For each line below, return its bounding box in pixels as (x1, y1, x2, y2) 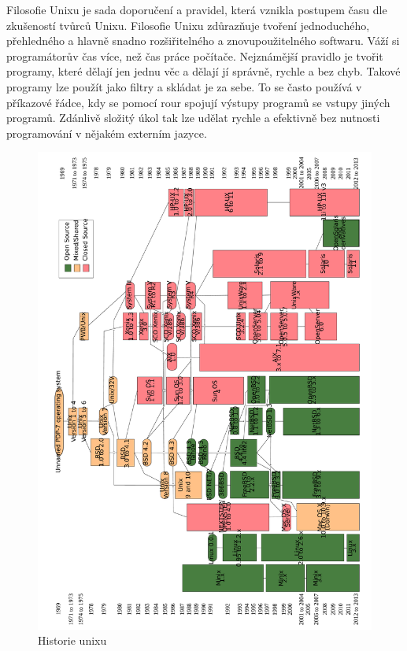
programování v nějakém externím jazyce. (6, 124, 207, 141)
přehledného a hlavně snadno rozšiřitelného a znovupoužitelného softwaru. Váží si (6, 32, 400, 49)
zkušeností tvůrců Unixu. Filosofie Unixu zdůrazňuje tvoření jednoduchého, (6, 17, 370, 33)
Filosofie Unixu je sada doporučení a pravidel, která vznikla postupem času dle (6, 2, 387, 17)
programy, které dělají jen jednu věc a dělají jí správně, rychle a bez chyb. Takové (6, 63, 401, 80)
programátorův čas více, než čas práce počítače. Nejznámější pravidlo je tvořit (6, 47, 383, 64)
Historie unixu (38, 632, 107, 649)
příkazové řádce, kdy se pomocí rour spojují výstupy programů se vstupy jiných (6, 94, 390, 110)
